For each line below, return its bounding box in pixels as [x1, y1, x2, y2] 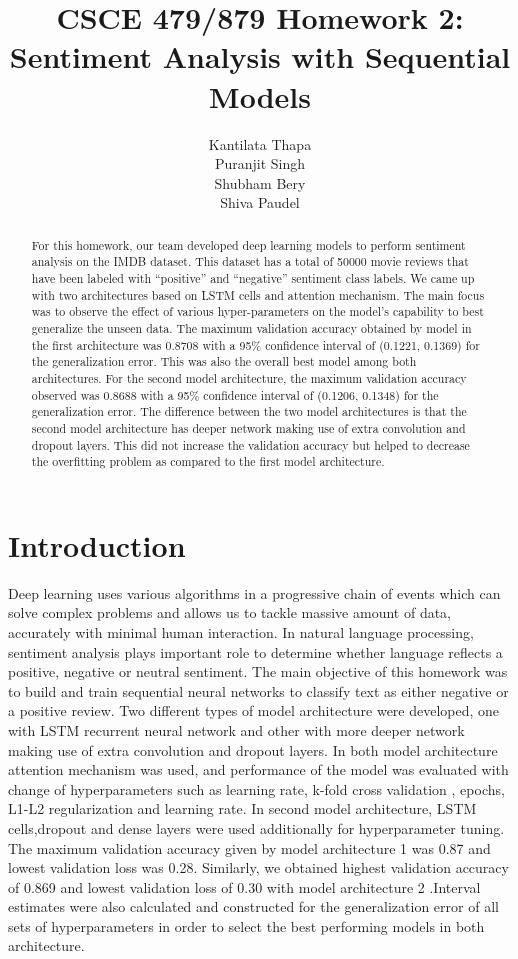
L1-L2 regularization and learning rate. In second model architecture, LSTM [8, 798, 477, 819]
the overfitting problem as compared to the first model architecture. [31, 453, 385, 470]
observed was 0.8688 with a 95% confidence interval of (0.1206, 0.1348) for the [31, 386, 439, 403]
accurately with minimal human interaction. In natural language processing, [8, 621, 474, 642]
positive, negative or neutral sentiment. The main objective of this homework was [8, 661, 508, 682]
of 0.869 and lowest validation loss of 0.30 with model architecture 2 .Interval [8, 876, 481, 897]
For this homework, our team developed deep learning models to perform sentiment [31, 236, 466, 253]
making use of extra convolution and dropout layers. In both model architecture [8, 739, 498, 760]
